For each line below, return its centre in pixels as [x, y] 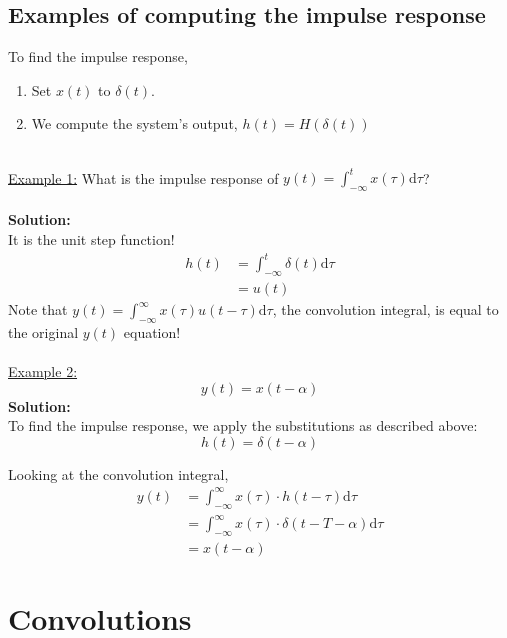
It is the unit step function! [91, 239]
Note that [38, 309]
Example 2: [43, 371]
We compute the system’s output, [134, 123]
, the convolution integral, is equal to [385, 309]
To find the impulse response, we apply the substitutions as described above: [243, 425]
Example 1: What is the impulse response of [143, 177]
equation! [152, 331]
